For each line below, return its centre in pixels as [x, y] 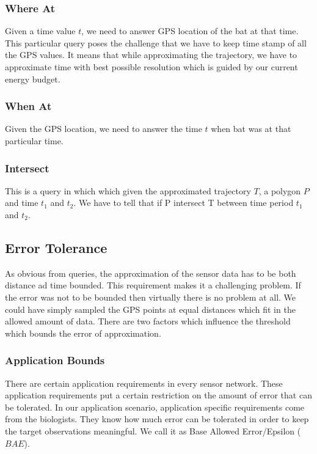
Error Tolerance [56, 247]
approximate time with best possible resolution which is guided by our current [151, 67]
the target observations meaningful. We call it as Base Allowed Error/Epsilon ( [153, 430]
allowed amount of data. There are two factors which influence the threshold [148, 321]
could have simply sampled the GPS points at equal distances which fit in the [150, 309]
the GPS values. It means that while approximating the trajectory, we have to [151, 55]
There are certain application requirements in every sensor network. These [144, 383]
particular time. [34, 141]
